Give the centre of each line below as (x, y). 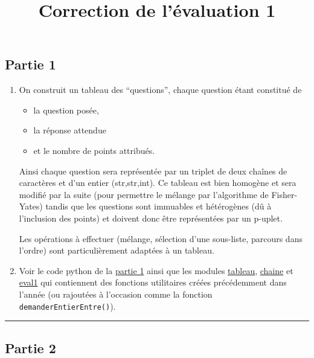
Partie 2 (30, 347)
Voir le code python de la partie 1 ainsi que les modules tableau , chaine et (156, 270)
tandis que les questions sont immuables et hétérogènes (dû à (159, 206)
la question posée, (66, 110)
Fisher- (284, 194)
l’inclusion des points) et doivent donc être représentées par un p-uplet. (151, 218)
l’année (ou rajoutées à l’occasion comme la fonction (116, 294)
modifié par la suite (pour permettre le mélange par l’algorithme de (144, 194)
